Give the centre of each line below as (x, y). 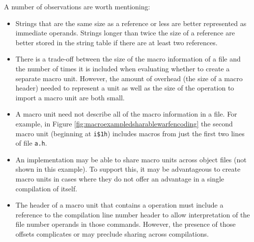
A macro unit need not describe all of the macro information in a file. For (126, 114)
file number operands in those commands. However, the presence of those (126, 224)
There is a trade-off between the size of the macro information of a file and (128, 59)
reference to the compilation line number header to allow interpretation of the (133, 214)
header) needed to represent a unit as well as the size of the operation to (125, 88)
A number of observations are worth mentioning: (77, 6)
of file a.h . (31, 143)
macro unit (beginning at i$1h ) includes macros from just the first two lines (130, 133)
